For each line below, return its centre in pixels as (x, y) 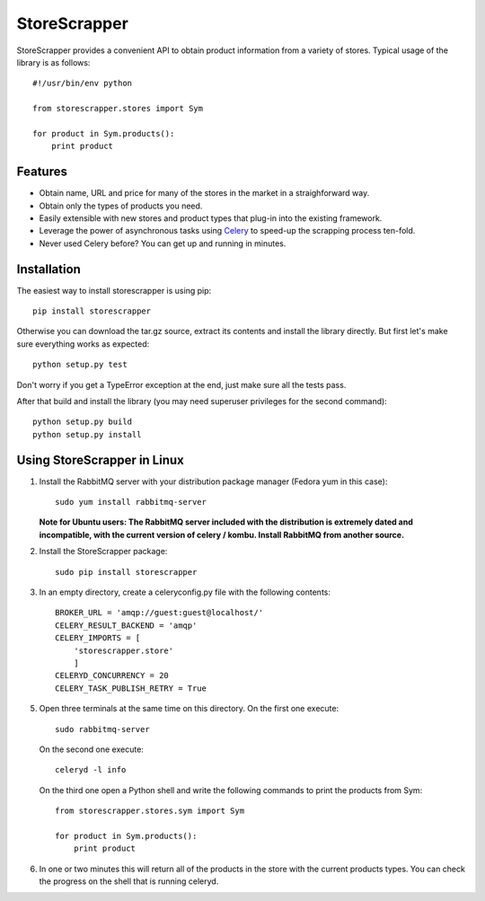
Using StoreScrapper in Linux (100, 459)
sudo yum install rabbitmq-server (131, 502)
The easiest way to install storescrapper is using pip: (114, 290)
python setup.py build (83, 422)
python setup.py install (87, 434)
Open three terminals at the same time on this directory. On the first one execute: (189, 709)
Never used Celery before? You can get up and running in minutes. (163, 243)
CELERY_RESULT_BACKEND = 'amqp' (126, 625)
